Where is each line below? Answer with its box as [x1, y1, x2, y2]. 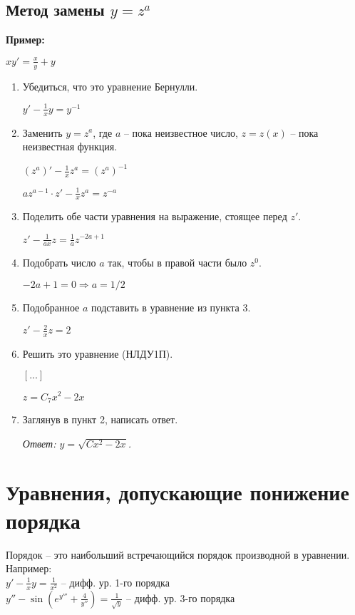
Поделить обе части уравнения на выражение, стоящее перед [22, 209, 287, 224]
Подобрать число [22, 255, 96, 270]
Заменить [22, 125, 63, 140]
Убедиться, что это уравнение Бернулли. [22, 78, 198, 93]
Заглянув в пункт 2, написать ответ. [22, 412, 178, 427]
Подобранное [22, 299, 80, 314]
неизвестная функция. [22, 139, 118, 154]
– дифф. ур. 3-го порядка [126, 590, 235, 605]
